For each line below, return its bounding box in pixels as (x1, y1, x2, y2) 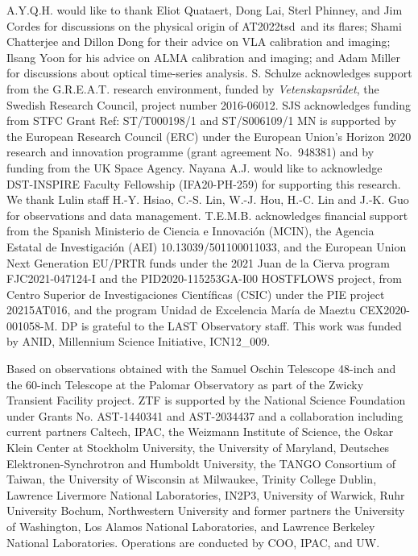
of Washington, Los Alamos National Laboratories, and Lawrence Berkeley (6, 518, 375, 534)
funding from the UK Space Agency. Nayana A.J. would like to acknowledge (6, 159, 383, 176)
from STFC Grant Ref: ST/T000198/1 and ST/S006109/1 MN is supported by (6, 112, 396, 129)
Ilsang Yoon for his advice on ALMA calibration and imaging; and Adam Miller (6, 48, 400, 65)
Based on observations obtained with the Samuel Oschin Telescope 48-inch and (6, 360, 396, 377)
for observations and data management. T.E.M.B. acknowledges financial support (6, 206, 408, 223)
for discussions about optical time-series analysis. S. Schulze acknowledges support (6, 64, 412, 81)
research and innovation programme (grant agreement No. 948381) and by (6, 143, 375, 160)
